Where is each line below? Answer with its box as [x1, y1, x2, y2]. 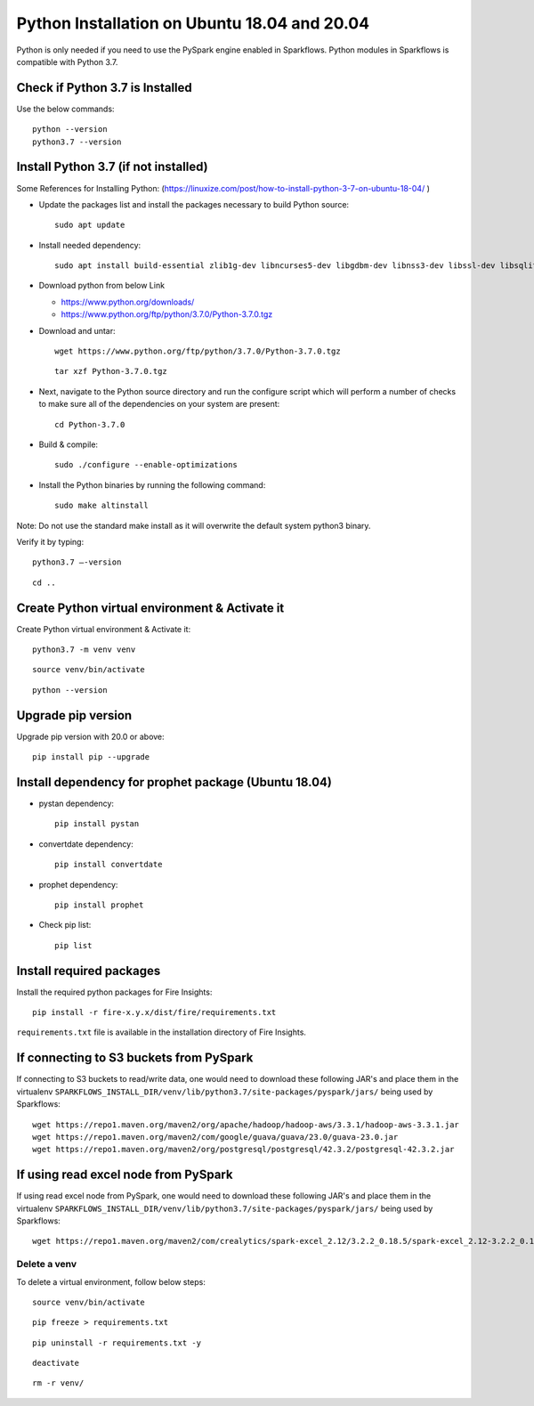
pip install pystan [54, 819, 140, 829]
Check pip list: [38, 920, 92, 931]
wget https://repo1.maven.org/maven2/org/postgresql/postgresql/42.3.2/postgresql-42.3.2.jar [32, 1144, 455, 1155]
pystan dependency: [38, 798, 115, 809]
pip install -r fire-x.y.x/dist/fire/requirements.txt [32, 1007, 277, 1018]
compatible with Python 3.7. [16, 56, 118, 67]
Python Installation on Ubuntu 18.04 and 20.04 [16, 13, 369, 33]
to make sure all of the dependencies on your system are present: [38, 399, 280, 410]
